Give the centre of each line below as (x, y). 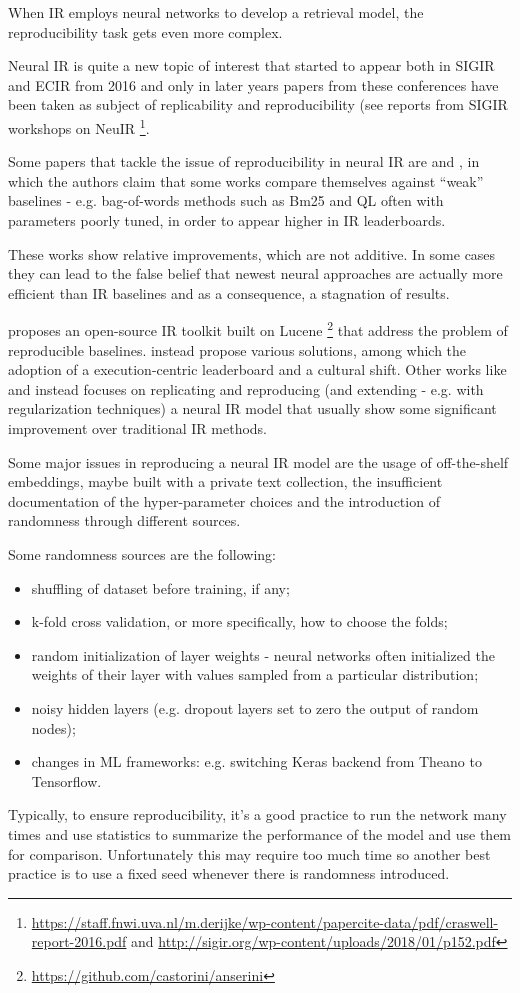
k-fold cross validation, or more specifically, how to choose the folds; (239, 621)
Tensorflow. (66, 780)
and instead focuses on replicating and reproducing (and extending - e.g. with (246, 388)
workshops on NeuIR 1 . (79, 126)
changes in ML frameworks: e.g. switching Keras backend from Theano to (256, 761)
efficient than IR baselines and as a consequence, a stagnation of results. (229, 292)
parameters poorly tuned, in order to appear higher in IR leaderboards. (227, 220)
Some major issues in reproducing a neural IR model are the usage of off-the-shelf (258, 461)
